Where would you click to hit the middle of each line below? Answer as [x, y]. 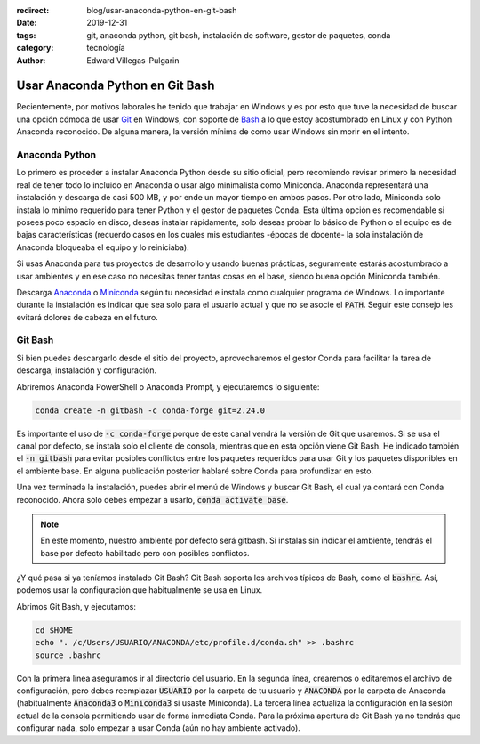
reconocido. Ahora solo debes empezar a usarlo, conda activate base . [152, 499]
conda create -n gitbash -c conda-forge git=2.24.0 [150, 410]
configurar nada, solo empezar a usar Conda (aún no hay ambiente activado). [159, 728]
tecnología [106, 48]
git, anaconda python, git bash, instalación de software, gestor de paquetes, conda [239, 35]
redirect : [33, 10]
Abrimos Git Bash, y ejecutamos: [76, 606]
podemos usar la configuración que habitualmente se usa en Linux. [140, 590]
